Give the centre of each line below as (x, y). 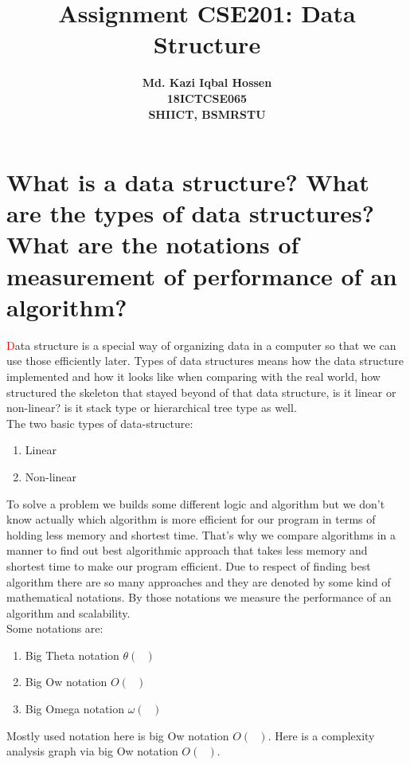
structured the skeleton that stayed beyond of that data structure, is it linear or (201, 392)
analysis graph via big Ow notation (92, 751)
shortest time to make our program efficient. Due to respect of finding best (189, 565)
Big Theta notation (72, 655)
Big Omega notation (75, 709)
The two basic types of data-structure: (100, 423)
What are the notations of (153, 244)
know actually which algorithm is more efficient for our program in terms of (191, 519)
